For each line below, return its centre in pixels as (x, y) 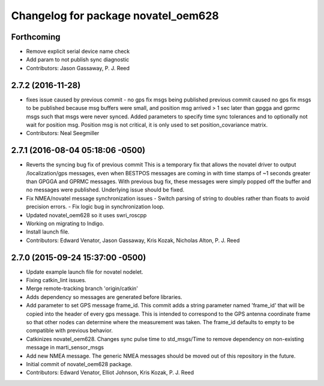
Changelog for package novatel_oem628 (115, 16)
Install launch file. (48, 232)
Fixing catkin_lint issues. (56, 280)
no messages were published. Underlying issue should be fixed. (105, 190)
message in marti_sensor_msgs (65, 348)
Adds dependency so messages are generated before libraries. (104, 297)
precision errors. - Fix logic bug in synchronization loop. (95, 207)
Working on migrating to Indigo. (65, 223)
